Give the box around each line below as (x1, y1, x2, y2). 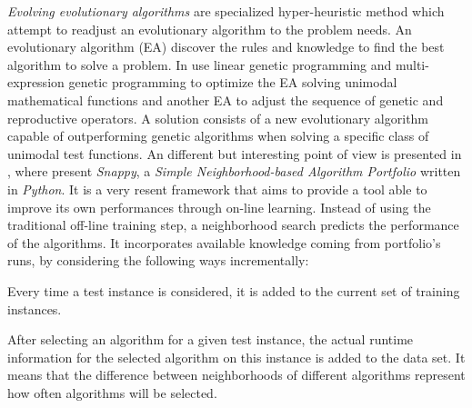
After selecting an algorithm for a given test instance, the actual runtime (7, 330, 414, 349)
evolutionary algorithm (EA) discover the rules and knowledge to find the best (7, 37, 445, 56)
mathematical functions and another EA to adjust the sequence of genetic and (7, 90, 444, 109)
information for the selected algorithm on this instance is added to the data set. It (7, 347, 466, 366)
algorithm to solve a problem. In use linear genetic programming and (7, 55, 392, 74)
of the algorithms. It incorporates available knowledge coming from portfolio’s (7, 233, 441, 252)
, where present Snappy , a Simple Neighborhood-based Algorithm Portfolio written (7, 162, 461, 181)
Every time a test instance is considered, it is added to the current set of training (7, 281, 460, 300)
